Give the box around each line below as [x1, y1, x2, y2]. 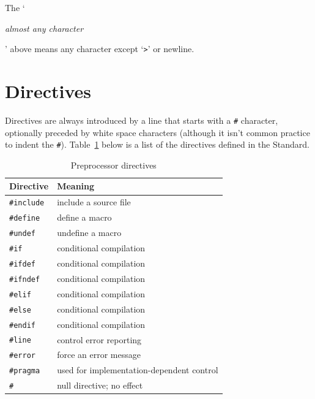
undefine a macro [57, 226, 122, 239]
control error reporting [57, 333, 142, 346]
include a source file [57, 196, 131, 208]
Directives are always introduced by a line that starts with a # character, [5, 113, 278, 126]
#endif [9, 321, 35, 330]
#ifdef [9, 259, 35, 268]
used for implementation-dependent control [57, 363, 218, 376]
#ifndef [9, 275, 40, 284]
